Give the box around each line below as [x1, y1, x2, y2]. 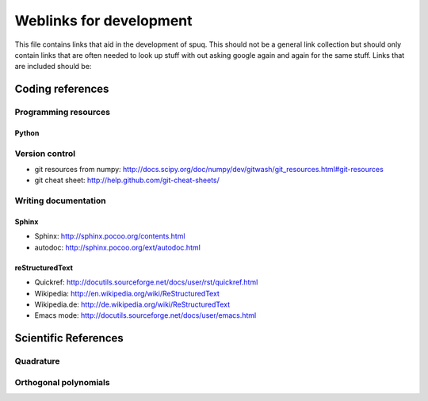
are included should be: [14, 62, 92, 71]
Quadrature [14, 356, 60, 367]
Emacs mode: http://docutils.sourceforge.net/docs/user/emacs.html [34, 311, 257, 320]
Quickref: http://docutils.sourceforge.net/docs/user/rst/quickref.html [34, 277, 258, 287]
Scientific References [14, 331, 124, 345]
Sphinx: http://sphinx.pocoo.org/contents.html [34, 231, 185, 241]
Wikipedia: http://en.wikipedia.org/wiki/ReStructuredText [34, 288, 220, 298]
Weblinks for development [14, 12, 193, 29]
